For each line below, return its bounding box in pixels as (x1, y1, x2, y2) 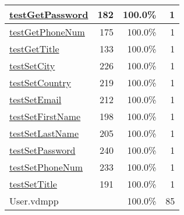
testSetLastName (9, 126, 79, 140)
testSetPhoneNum (9, 160, 83, 174)
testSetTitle (9, 177, 57, 191)
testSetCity (9, 59, 55, 72)
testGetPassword (9, 8, 89, 21)
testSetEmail (9, 93, 62, 106)
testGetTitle (9, 42, 59, 55)
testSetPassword (9, 143, 76, 157)
